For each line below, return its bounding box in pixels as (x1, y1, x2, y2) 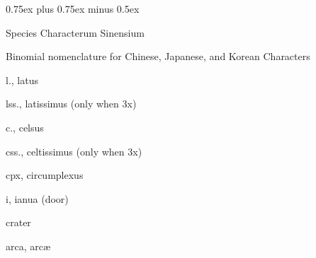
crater (6, 215, 31, 230)
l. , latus (6, 72, 38, 87)
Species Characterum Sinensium (6, 25, 145, 40)
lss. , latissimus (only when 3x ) (6, 96, 137, 111)
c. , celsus (6, 119, 44, 134)
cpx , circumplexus (6, 168, 84, 182)
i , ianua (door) (6, 191, 69, 206)
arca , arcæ (6, 238, 51, 253)
